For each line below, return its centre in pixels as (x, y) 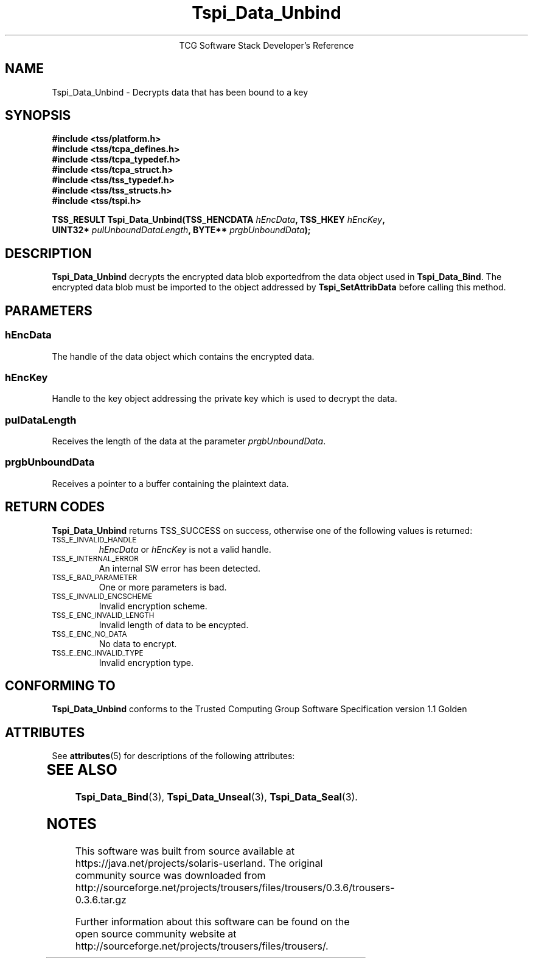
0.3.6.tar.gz (101, 900)
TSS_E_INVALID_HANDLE (94, 540)
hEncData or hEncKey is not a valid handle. (185, 549)
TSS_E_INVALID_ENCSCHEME (102, 596)
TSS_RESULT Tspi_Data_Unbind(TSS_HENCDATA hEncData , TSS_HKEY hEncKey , (218, 220)
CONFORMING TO (60, 686)
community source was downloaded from (170, 875)
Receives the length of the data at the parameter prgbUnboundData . (189, 441)
